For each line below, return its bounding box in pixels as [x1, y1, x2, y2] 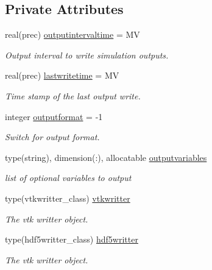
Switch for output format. [5, 130, 100, 143]
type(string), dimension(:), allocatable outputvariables [5, 151, 207, 163]
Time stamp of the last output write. [5, 89, 141, 102]
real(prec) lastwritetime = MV [5, 69, 119, 82]
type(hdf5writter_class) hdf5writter [5, 233, 138, 246]
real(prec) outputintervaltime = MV [5, 28, 140, 41]
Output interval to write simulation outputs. [5, 48, 169, 61]
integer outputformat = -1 [5, 110, 103, 123]
